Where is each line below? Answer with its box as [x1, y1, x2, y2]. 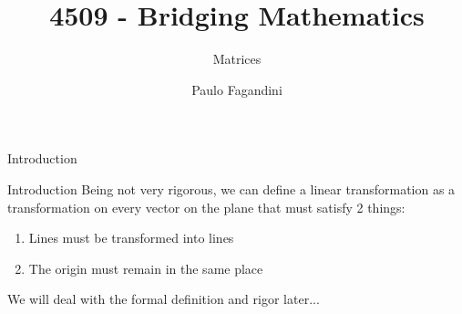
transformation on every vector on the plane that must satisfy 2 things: [7, 197, 406, 216]
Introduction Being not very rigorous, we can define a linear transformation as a [7, 179, 456, 198]
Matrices [212, 49, 262, 68]
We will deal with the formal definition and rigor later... [7, 289, 320, 309]
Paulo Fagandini [191, 79, 282, 99]
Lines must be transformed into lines [28, 228, 234, 247]
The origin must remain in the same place [28, 258, 263, 277]
